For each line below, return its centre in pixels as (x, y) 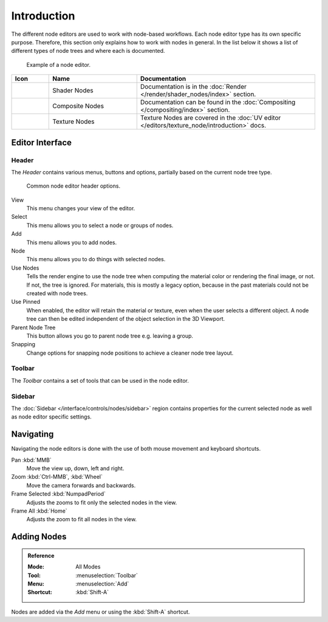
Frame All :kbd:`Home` (39, 511)
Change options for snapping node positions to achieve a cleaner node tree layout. (130, 353)
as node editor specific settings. (52, 417)
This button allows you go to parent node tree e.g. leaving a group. (110, 336)
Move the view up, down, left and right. (75, 468)
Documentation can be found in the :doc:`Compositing (218, 102)
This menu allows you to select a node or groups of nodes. (100, 225)
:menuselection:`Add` (102, 584)
